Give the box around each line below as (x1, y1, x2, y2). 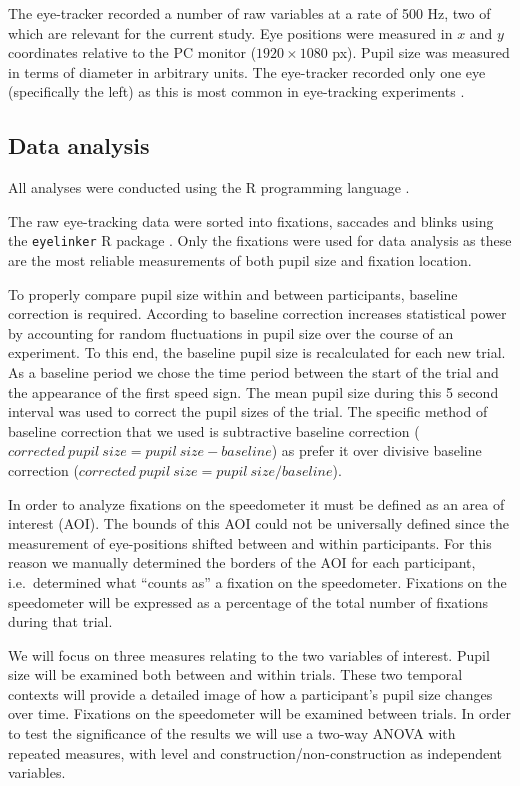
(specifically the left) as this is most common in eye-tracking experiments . (8, 81, 465, 102)
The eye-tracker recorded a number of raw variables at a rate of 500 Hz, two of (8, 3, 491, 23)
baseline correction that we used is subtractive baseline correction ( (8, 420, 420, 441)
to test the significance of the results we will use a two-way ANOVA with (8, 723, 456, 744)
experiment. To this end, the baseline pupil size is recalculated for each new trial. (8, 342, 506, 363)
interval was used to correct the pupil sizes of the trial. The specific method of (8, 401, 488, 422)
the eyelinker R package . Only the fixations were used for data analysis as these (8, 230, 512, 251)
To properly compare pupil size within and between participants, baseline (8, 283, 458, 304)
